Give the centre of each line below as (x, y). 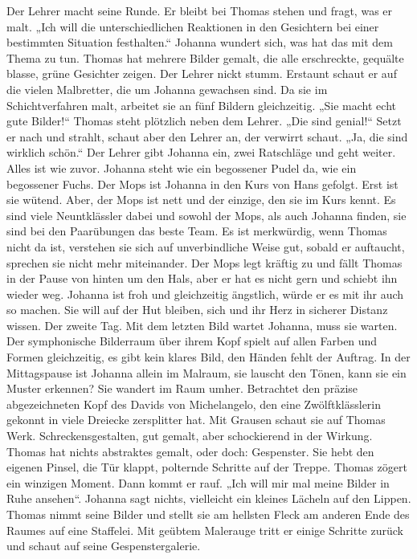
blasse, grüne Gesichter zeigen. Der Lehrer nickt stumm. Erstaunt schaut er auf (202, 73)
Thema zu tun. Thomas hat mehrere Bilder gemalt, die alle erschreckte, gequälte (205, 57)
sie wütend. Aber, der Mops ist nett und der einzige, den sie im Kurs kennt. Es (201, 200)
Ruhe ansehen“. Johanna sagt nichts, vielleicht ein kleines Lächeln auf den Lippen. (209, 498)
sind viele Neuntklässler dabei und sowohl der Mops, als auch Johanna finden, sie (206, 215)
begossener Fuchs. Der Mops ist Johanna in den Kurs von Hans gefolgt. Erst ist (202, 184)
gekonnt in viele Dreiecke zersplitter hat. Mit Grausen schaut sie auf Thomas (196, 420)
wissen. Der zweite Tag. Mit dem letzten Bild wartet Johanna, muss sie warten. (202, 325)
